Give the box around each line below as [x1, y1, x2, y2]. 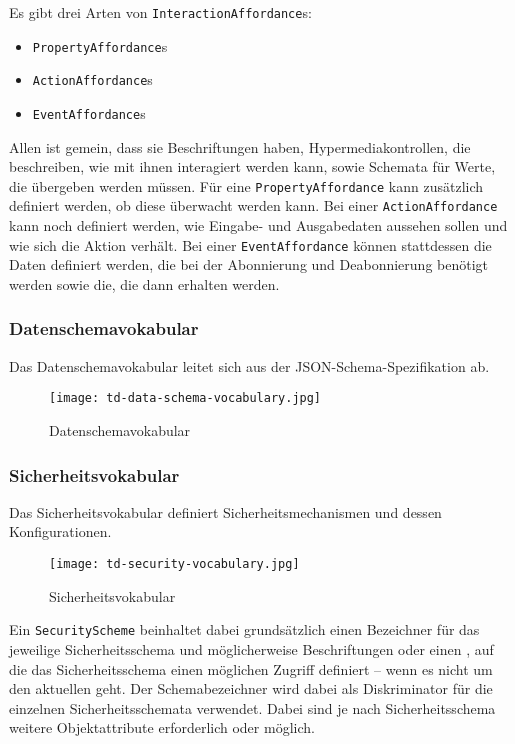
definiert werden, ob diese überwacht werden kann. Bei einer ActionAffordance [9, 195, 498, 216]
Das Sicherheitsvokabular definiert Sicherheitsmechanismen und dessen [9, 501, 442, 522]
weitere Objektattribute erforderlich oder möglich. [9, 717, 315, 738]
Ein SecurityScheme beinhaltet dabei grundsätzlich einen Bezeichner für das [9, 619, 480, 640]
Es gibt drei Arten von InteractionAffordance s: [9, 2, 312, 22]
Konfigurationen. [9, 521, 112, 542]
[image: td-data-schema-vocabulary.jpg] [49, 391, 322, 406]
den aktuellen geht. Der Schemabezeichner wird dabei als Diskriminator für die [9, 678, 493, 699]
